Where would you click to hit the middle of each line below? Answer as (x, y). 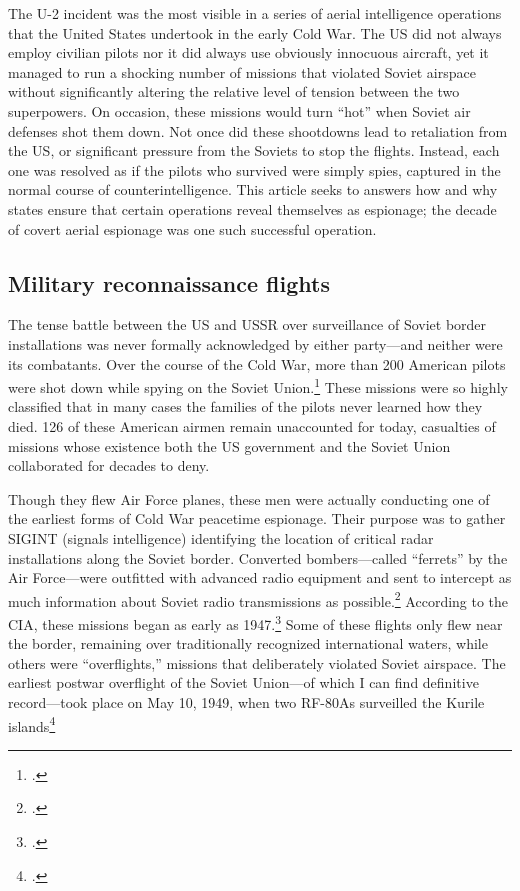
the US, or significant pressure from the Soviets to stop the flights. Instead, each (254, 150)
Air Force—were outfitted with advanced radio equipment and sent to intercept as (260, 577)
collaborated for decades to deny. (109, 465)
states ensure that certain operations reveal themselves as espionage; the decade (252, 208)
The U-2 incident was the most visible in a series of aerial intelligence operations (255, 13)
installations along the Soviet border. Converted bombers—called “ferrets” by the (258, 557)
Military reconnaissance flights (169, 282)
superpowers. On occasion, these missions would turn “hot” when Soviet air (239, 110)
